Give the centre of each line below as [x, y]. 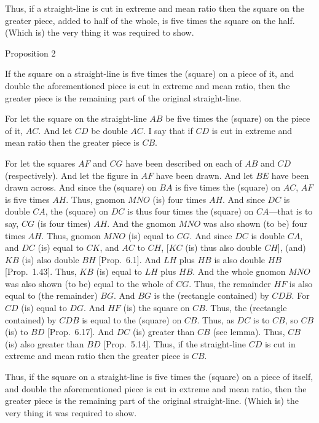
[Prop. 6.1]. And [130, 259]
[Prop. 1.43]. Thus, [41, 271]
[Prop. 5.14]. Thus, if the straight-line [175, 343]
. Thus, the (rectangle [246, 308]
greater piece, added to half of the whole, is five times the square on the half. [150, 20]
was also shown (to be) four [255, 223]
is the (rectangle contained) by [211, 295]
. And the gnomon [141, 223]
